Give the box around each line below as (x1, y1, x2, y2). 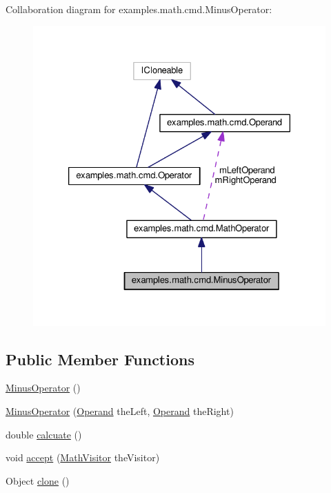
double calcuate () (6, 427, 82, 441)
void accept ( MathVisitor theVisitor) (6, 450, 160, 465)
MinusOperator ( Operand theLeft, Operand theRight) (6, 403, 234, 418)
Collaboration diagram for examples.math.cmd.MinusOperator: (6, 2, 272, 16)
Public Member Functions (6, 348, 194, 369)
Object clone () (6, 473, 70, 487)
